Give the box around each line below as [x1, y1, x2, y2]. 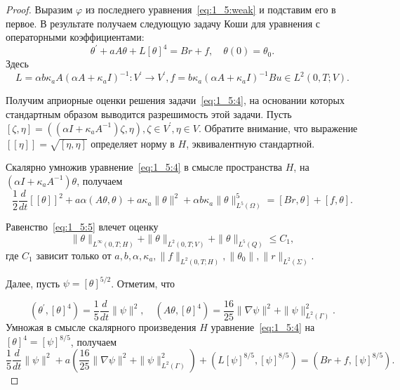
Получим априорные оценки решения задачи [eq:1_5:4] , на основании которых [6, 93, 345, 108]
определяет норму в [91, 136, 175, 150]
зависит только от [36, 247, 112, 262]
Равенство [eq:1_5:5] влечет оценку [6, 219, 159, 234]
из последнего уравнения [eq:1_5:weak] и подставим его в [85, 2, 336, 16]
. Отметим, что [111, 275, 175, 290]
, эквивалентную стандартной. [186, 136, 315, 150]
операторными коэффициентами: [6, 30, 145, 44]
